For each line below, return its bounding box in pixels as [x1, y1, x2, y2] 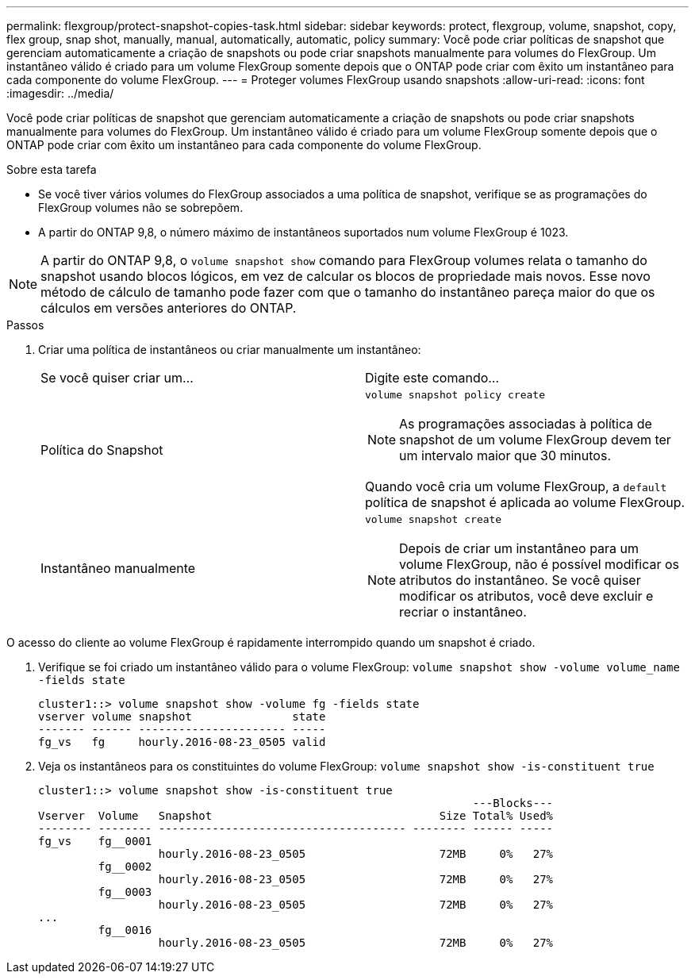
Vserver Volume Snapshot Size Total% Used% [38, 809, 554, 822]
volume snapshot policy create [365, 389, 545, 401]
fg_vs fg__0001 [38, 835, 152, 847]
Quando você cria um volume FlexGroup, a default [365, 478, 667, 494]
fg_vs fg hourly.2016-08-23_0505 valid [38, 736, 326, 748]
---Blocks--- [472, 797, 554, 809]
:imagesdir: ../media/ [6, 86, 114, 100]
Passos [6, 318, 44, 332]
